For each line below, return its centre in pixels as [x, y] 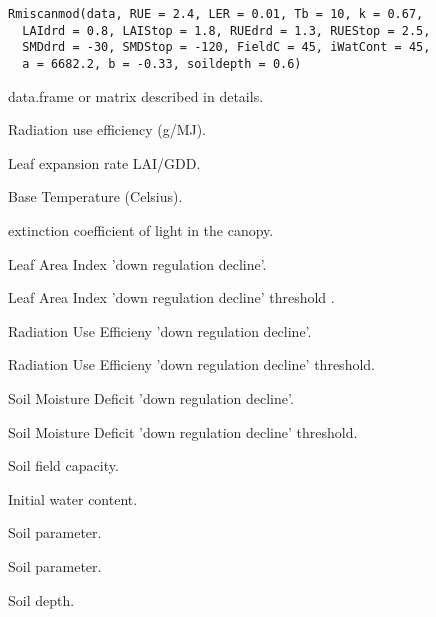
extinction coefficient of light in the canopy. [141, 230]
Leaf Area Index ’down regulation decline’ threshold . [171, 297]
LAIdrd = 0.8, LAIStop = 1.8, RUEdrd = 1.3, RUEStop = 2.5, [226, 30]
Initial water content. [73, 498]
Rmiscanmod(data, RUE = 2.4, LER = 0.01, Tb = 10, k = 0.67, [216, 14]
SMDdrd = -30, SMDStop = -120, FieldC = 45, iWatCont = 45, [226, 47]
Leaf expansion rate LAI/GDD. [104, 162]
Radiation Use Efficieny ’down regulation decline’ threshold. [191, 364]
